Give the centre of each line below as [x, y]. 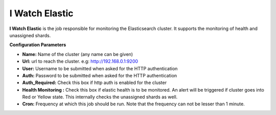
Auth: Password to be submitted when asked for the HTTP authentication [100, 75]
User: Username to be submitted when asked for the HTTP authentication [100, 68]
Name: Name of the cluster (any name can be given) [77, 54]
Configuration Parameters [38, 45]
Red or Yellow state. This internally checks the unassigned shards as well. [100, 97]
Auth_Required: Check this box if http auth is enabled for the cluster [95, 83]
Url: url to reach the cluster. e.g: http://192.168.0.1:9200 [80, 62]
